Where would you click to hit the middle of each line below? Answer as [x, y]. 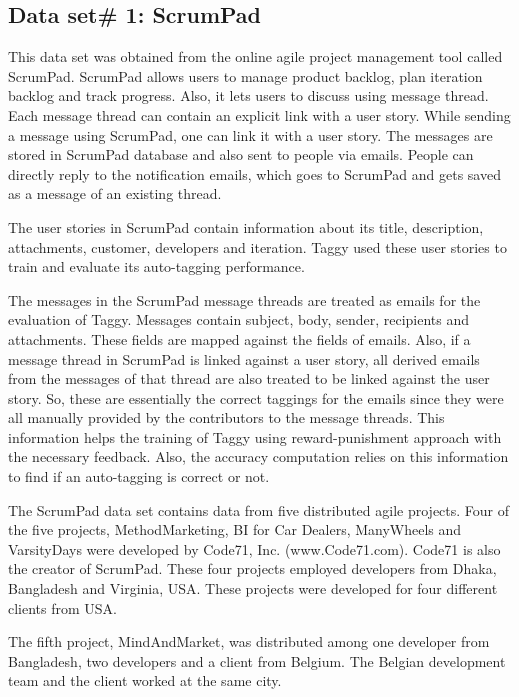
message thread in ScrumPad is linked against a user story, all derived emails [244, 358]
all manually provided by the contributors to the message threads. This [226, 417]
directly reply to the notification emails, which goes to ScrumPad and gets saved [254, 173]
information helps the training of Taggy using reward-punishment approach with [255, 436]
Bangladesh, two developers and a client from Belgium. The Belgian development [257, 660]
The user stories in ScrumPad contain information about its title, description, [246, 226]
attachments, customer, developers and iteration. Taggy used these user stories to [257, 246]
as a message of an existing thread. [115, 193]
